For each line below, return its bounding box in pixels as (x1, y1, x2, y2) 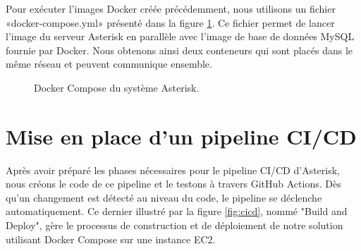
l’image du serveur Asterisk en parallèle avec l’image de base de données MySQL (6, 29, 355, 44)
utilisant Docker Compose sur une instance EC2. (6, 231, 216, 246)
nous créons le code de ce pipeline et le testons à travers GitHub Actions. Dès (6, 176, 341, 191)
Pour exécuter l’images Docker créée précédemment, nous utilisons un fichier (6, 1, 336, 16)
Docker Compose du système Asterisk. (34, 80, 200, 94)
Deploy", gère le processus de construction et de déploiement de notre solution (6, 218, 343, 233)
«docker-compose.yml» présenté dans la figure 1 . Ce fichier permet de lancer (6, 15, 335, 30)
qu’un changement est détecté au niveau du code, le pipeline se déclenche (6, 190, 322, 204)
